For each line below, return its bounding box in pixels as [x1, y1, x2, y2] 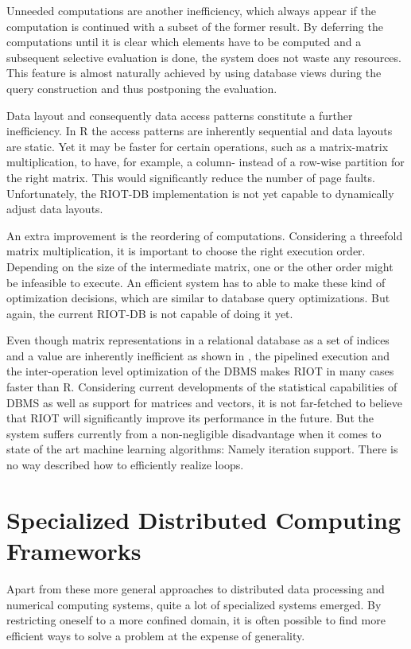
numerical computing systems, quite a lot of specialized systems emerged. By [6, 596, 382, 612]
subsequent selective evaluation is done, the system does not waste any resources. [6, 49, 401, 65]
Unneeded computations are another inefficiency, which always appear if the [6, 2, 376, 18]
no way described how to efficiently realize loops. [6, 457, 244, 473]
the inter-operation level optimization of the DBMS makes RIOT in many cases [6, 363, 394, 379]
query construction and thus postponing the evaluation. [6, 80, 277, 96]
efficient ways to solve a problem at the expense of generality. [6, 627, 305, 643]
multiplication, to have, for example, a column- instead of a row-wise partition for [6, 154, 405, 170]
